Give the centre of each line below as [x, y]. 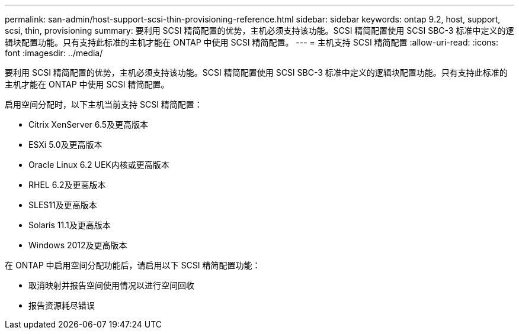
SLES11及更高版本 [63, 205]
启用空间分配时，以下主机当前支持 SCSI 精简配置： [104, 104]
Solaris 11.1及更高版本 [70, 225]
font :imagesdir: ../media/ [54, 53]
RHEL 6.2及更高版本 [67, 185]
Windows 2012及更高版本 [78, 245]
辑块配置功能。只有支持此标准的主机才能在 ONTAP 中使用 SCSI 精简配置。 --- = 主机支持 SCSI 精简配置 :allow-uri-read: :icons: [252, 42]
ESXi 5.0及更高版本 [65, 145]
